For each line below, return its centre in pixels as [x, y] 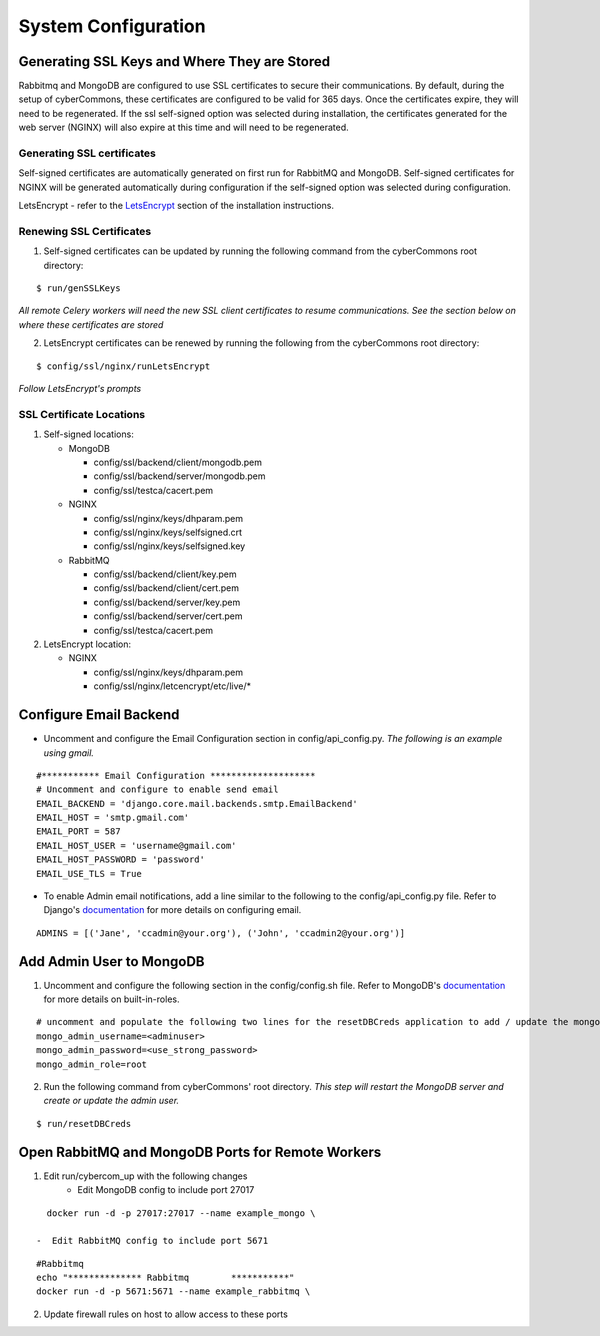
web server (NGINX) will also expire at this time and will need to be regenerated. [183, 127]
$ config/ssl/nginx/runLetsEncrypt [123, 366]
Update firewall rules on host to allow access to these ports [166, 1314]
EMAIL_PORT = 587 [78, 831]
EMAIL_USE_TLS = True [89, 873]
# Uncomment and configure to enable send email [157, 789]
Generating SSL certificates [87, 153]
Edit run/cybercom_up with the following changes [145, 1176]
